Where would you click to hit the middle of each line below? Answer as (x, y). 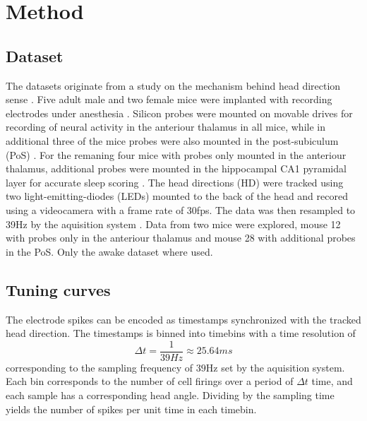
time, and (332, 381)
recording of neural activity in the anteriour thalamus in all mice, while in (166, 127)
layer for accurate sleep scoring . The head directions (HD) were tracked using (175, 182)
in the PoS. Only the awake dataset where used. (109, 251)
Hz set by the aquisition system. (275, 367)
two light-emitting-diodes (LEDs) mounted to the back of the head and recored (177, 196)
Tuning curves (58, 289)
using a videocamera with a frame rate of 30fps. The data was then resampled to (181, 209)
